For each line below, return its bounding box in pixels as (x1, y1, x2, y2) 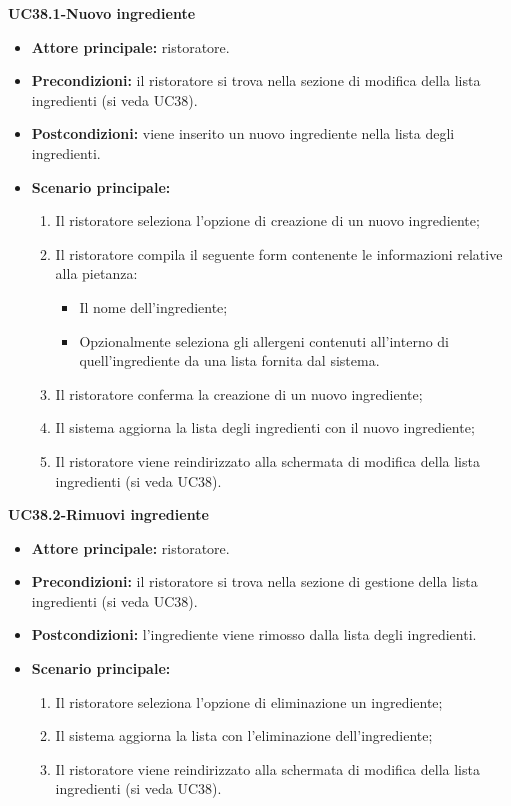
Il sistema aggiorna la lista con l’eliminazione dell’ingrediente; (55, 725, 433, 746)
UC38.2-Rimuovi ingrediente (8, 504, 209, 525)
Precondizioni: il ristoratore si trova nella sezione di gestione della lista (31, 571, 478, 592)
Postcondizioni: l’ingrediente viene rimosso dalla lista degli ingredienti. (31, 624, 477, 645)
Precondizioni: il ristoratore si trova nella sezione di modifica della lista (31, 70, 481, 91)
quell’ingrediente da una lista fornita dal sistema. (79, 350, 380, 371)
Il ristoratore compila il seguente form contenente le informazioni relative (55, 243, 503, 264)
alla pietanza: (55, 263, 138, 284)
